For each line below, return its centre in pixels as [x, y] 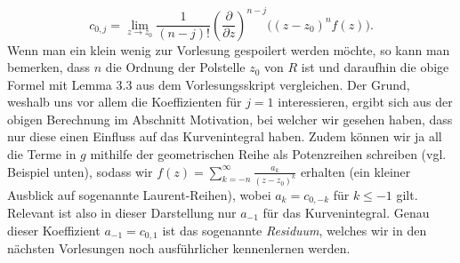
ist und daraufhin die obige [375, 67]
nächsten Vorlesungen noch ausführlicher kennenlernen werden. [179, 248]
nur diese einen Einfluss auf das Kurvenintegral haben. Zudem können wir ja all [225, 136]
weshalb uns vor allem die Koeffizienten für [125, 102]
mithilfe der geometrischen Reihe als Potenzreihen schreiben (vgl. [268, 154]
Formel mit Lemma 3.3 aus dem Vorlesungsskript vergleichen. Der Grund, [209, 84]
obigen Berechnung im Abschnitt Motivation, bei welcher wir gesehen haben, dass [230, 119]
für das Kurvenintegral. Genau [346, 212]
